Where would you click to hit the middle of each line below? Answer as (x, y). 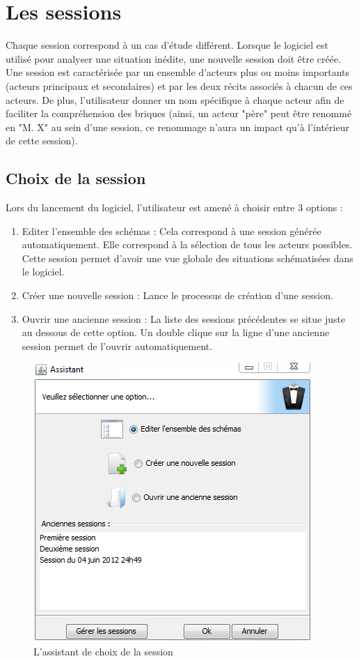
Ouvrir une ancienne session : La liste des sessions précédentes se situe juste (184, 318)
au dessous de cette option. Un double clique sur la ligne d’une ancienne (176, 332)
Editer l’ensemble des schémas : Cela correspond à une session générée (171, 230)
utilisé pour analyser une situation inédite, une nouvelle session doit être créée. (174, 58)
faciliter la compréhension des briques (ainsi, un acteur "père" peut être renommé (179, 113)
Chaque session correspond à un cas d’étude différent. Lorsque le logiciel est (167, 45)
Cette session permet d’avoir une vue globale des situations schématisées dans (188, 258)
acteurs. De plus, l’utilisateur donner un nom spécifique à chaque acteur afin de (175, 99)
